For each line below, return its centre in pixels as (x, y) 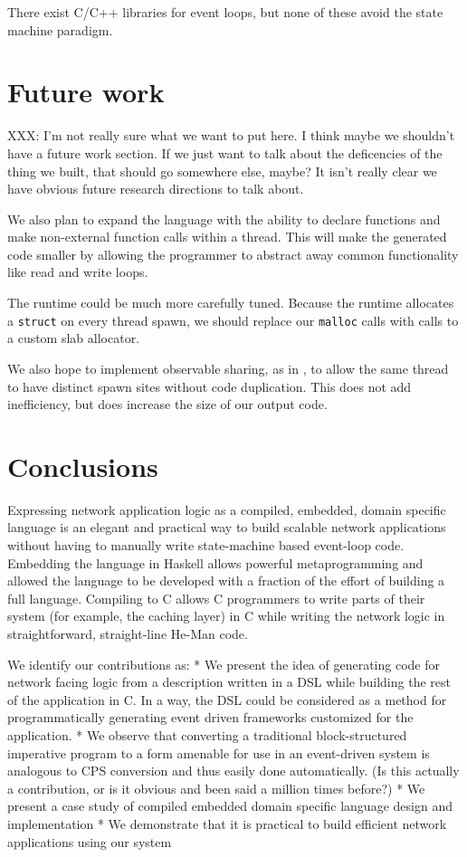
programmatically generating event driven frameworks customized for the (210, 717)
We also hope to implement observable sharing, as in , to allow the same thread (228, 368)
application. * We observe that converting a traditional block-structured (207, 734)
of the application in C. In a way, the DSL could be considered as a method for (227, 699)
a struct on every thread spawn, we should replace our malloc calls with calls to (233, 320)
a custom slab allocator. (74, 338)
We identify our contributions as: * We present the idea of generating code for (224, 664)
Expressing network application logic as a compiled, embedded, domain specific (227, 509)
